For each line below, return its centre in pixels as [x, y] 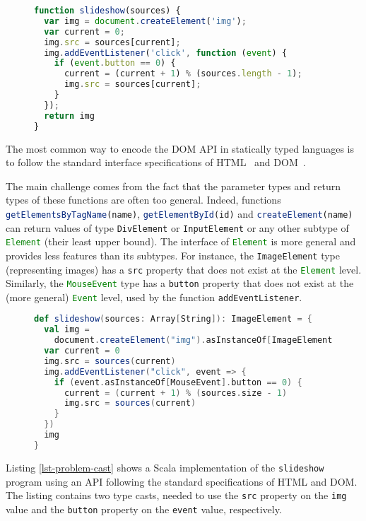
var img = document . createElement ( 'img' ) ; [145, 21]
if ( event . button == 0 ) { [115, 63]
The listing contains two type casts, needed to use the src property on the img [176, 495]
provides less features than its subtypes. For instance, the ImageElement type [173, 255]
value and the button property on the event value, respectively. [144, 509]
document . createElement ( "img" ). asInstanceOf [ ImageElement [193, 340]
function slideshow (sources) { [107, 11]
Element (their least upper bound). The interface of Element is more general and [181, 241]
